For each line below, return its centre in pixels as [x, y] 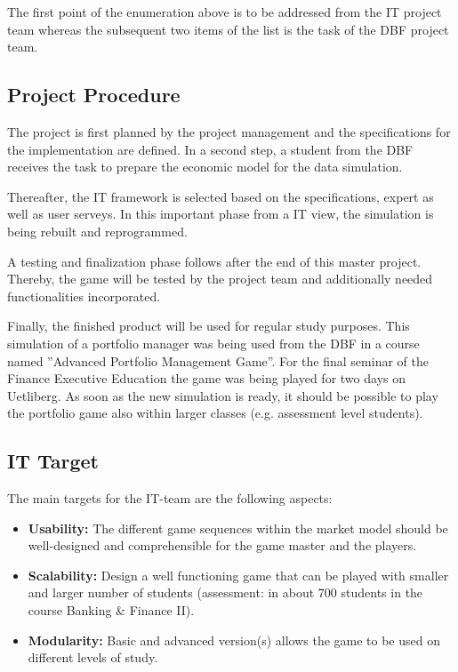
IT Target [53, 461]
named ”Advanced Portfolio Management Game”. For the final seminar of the [218, 360]
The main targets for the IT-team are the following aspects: [170, 498]
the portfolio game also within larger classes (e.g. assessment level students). [215, 413]
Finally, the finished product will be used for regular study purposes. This [209, 326]
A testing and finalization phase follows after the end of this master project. [214, 261]
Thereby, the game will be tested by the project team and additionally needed [220, 279]
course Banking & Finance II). [111, 610]
